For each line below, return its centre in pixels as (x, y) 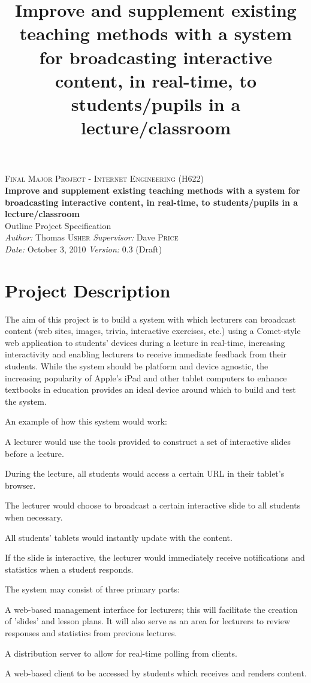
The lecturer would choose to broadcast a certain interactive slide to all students (153, 505)
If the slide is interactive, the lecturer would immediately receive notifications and (155, 557)
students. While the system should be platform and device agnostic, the (137, 365)
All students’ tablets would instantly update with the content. (119, 537)
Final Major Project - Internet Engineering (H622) (104, 178)
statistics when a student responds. (69, 569)
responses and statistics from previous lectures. (91, 633)
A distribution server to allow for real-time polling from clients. (121, 653)
